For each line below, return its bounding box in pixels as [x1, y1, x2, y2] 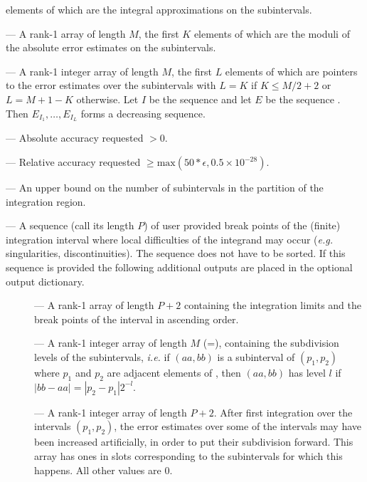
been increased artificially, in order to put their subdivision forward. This [34, 434, 353, 449]
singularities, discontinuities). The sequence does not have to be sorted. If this [6, 246, 346, 261]
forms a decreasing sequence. [80, 105, 206, 120]
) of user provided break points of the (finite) [144, 218, 341, 233]
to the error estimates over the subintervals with [6, 78, 216, 93]
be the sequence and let [149, 91, 252, 106]
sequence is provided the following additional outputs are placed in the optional [6, 259, 353, 274]
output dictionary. [6, 273, 85, 288]
